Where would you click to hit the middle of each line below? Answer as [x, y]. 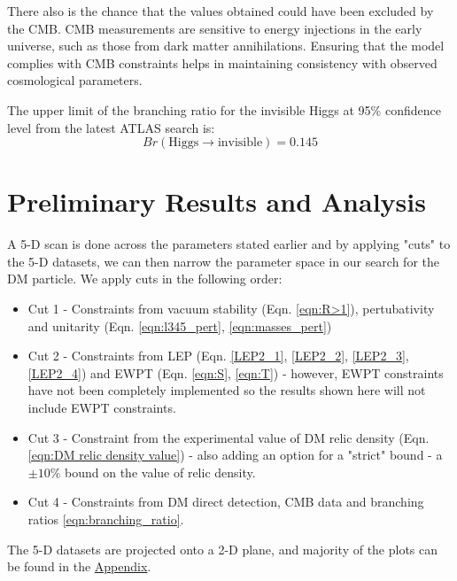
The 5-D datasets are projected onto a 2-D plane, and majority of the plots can [223, 549]
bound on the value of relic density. [160, 472]
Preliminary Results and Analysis [217, 201]
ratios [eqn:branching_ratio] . [106, 519]
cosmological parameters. [75, 80]
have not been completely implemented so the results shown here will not [227, 390]
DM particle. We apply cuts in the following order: [145, 279]
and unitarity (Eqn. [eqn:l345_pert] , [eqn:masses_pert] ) [180, 325]
